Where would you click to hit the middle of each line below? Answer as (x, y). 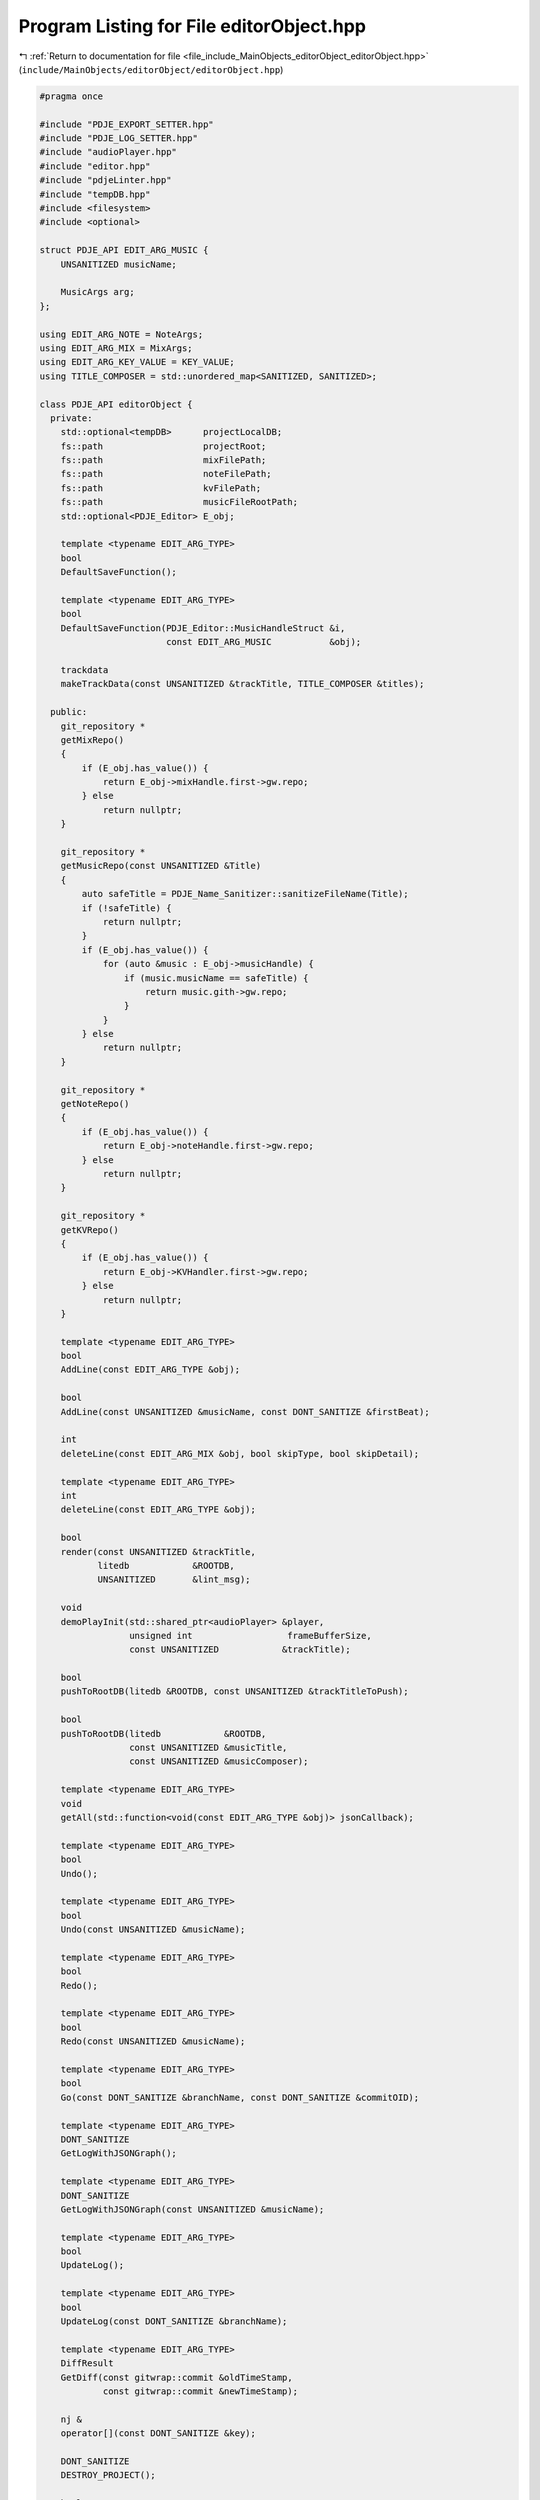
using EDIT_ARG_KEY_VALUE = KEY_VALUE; (137, 362)
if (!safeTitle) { (126, 908)
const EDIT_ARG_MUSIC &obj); (263, 642)
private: (71, 418)
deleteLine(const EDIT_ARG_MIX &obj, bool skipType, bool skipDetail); (240, 1453)
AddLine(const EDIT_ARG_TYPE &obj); (150, 1369)
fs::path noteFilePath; (166, 474)
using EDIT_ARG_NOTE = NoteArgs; (121, 334)
